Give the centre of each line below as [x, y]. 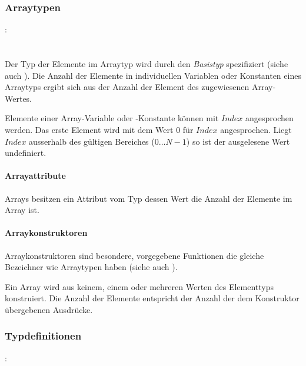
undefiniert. [26, 153]
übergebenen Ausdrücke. [49, 309]
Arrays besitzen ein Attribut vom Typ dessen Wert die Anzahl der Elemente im [149, 198]
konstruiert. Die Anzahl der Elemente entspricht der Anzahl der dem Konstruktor [152, 298]
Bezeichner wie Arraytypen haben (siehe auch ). [91, 267]
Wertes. [19, 98]
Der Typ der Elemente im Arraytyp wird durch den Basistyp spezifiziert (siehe [147, 64]
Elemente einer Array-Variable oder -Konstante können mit [112, 118]
